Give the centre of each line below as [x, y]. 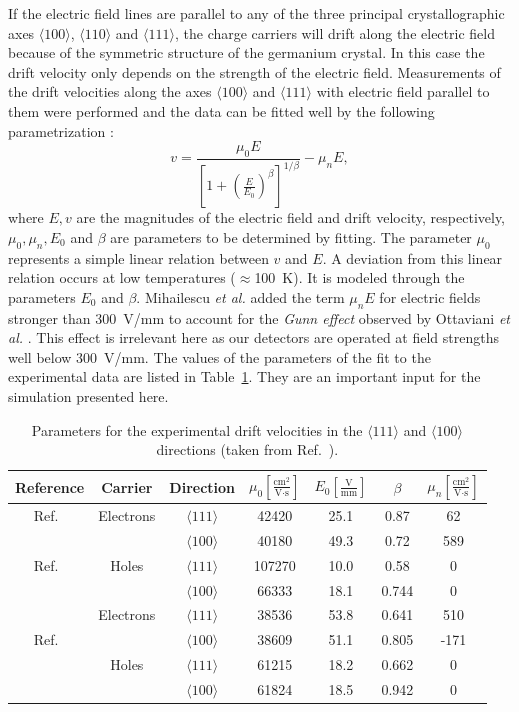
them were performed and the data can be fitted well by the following [221, 110]
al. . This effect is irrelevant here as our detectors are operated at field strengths [253, 337]
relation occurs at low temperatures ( [122, 277]
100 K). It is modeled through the [359, 277]
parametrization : [61, 130]
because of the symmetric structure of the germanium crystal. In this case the [246, 52]
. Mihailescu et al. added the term [240, 296]
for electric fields [430, 296]
